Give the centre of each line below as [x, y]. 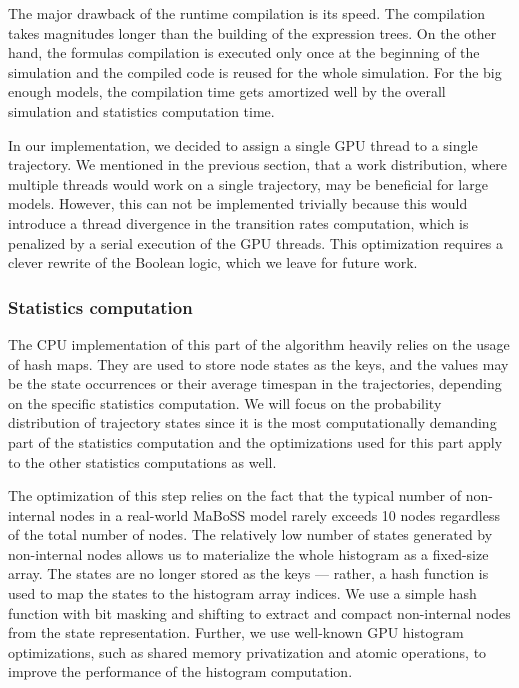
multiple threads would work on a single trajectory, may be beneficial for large [248, 183]
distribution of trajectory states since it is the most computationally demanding [252, 422]
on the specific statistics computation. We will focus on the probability [225, 402]
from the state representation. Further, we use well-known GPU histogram [236, 632]
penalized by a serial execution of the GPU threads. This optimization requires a [256, 242]
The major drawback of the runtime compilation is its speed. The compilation [247, 13]
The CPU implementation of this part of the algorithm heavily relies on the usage [259, 343]
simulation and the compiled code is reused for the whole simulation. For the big [255, 71]
